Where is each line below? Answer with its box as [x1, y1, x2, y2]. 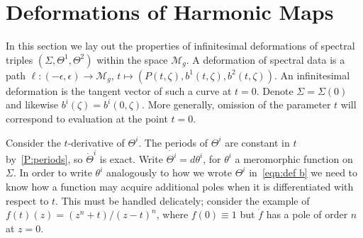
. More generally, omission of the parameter [142, 97, 331, 112]
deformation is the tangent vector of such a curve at [6, 83, 232, 98]
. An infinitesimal [274, 67, 350, 82]
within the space [96, 52, 168, 67]
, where [156, 207, 189, 222]
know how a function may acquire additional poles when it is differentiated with [6, 179, 354, 193]
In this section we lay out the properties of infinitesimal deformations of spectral [6, 38, 355, 53]
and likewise [6, 97, 58, 112]
